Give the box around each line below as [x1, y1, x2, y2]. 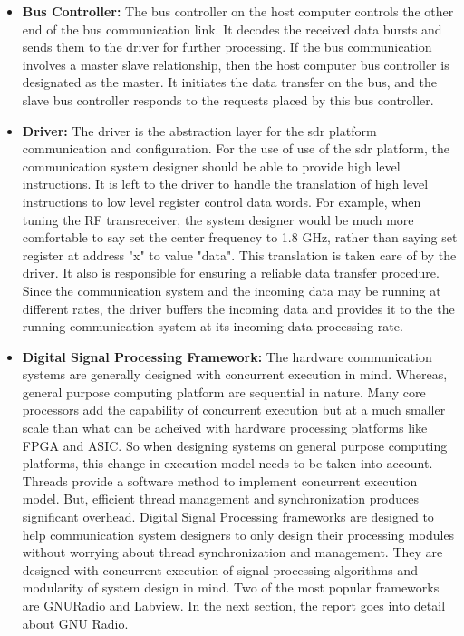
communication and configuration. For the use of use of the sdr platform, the [22, 139, 449, 158]
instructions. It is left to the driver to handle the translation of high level [22, 174, 429, 193]
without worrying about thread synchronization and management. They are [22, 543, 443, 562]
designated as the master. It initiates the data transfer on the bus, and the [22, 73, 437, 92]
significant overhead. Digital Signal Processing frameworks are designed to [22, 507, 434, 526]
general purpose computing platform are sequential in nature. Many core [22, 382, 426, 401]
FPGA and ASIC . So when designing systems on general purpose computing [22, 435, 448, 455]
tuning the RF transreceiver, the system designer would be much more [22, 210, 414, 229]
